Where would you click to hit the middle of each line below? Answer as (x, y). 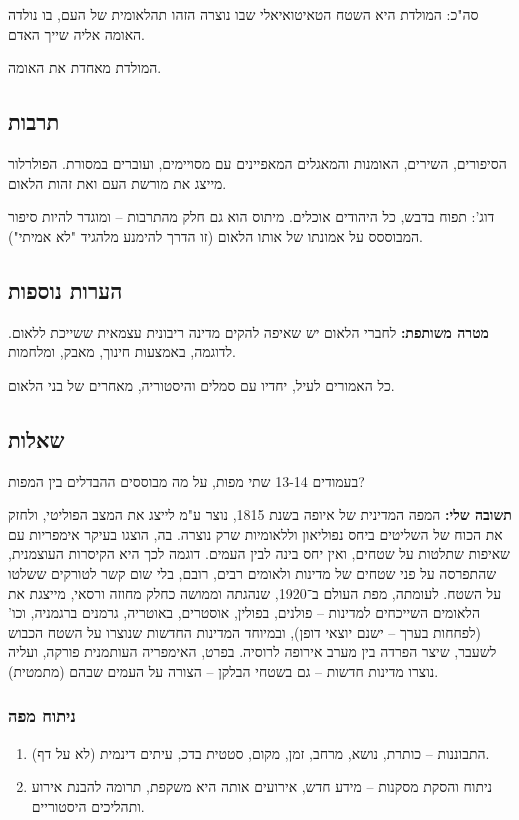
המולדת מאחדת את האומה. (85, 67)
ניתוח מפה (42, 715)
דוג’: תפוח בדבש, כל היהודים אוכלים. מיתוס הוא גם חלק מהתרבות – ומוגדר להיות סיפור (251, 216)
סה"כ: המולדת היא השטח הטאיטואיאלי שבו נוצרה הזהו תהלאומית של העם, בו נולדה (243, 14)
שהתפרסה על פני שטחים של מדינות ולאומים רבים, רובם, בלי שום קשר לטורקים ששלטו (252, 572)
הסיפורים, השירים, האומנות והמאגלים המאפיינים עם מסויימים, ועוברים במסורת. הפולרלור (257, 162)
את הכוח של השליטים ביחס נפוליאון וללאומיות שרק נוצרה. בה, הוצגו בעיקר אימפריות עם (255, 533)
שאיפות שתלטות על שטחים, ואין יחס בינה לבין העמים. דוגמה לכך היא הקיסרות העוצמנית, (259, 553)
